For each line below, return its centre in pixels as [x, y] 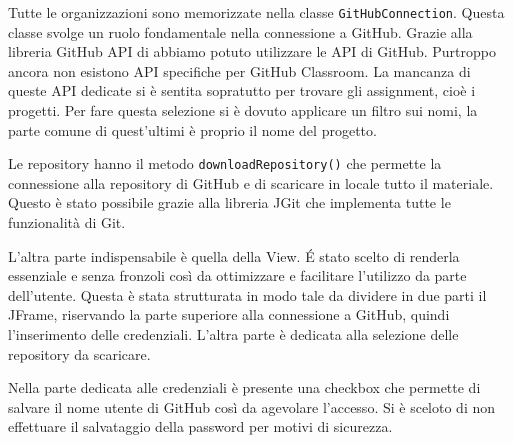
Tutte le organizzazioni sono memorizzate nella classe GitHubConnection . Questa [256, 12]
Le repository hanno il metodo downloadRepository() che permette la [225, 163]
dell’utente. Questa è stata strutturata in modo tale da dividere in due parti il [247, 294]
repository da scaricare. [79, 353]
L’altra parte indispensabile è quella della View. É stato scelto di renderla [234, 255]
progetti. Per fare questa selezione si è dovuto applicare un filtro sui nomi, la [243, 110]
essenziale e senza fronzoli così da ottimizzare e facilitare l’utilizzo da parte [237, 275]
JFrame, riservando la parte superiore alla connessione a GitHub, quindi [229, 314]
